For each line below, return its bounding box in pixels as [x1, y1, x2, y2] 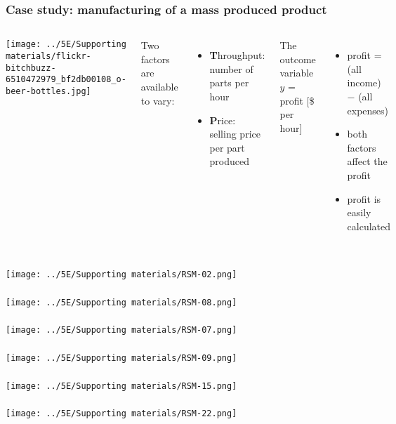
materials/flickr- [6, 51, 91, 61]
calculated [347, 218, 391, 233]
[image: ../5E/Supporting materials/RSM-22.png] [6, 409, 237, 419]
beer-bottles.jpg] [6, 86, 91, 96]
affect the [347, 154, 388, 168]
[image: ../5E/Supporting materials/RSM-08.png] [6, 297, 237, 307]
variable [279, 65, 314, 80]
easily [347, 205, 371, 220]
